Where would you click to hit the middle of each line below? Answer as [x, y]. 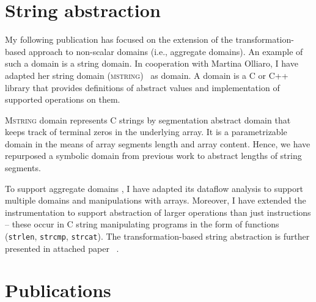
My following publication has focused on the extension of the [119, 39]
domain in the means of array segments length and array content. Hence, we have [158, 143]
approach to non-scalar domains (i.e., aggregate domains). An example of [166, 51]
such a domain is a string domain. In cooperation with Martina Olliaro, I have [152, 63]
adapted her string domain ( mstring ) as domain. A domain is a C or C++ [147, 75]
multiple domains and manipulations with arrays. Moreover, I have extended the [156, 200]
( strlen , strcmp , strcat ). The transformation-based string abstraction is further [157, 236]
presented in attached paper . [62, 248]
